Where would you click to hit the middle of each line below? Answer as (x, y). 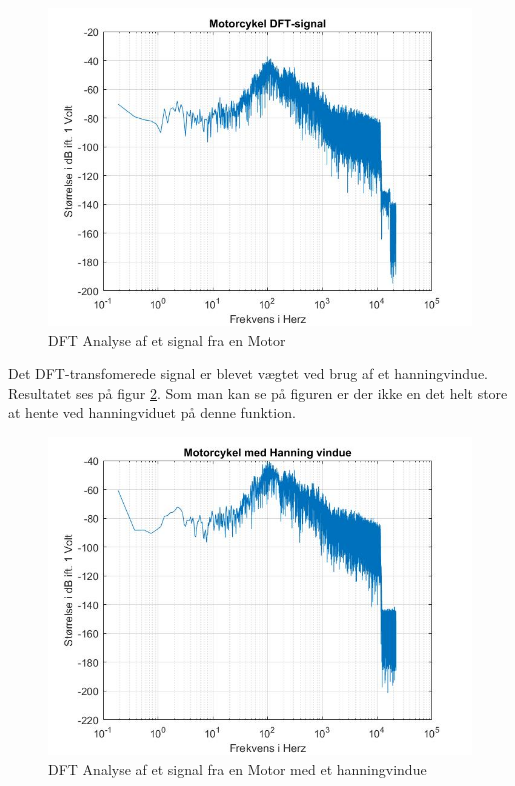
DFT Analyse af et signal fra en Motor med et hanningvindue (237, 768)
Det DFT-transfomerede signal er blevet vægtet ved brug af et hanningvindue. (248, 373)
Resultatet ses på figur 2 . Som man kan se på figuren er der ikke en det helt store (258, 392)
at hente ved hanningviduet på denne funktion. (152, 412)
